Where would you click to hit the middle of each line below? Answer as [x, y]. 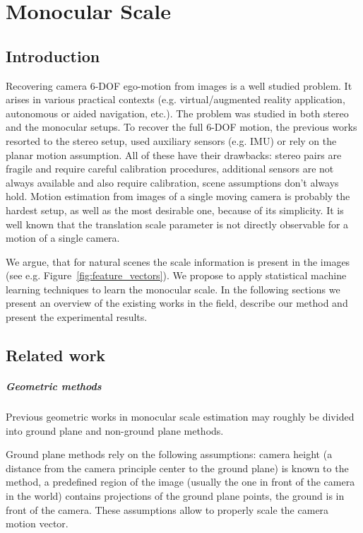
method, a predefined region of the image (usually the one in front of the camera [180, 482]
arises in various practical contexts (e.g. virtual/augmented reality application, [175, 99]
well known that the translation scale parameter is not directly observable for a [177, 224]
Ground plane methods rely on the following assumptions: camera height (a [169, 454]
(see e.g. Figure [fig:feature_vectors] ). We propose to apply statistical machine [176, 275]
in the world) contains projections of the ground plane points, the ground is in [175, 495]
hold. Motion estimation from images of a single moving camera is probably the [178, 196]
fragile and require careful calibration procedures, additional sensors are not [170, 169]
